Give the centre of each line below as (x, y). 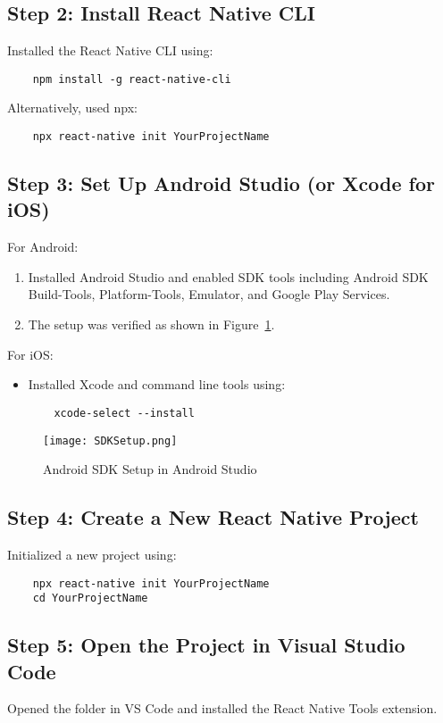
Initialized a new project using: (92, 554)
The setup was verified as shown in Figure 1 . (151, 324)
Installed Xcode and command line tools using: (157, 384)
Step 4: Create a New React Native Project (213, 517)
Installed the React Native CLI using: (110, 50)
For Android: (43, 247)
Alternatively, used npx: (72, 108)
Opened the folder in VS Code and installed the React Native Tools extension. (222, 708)
